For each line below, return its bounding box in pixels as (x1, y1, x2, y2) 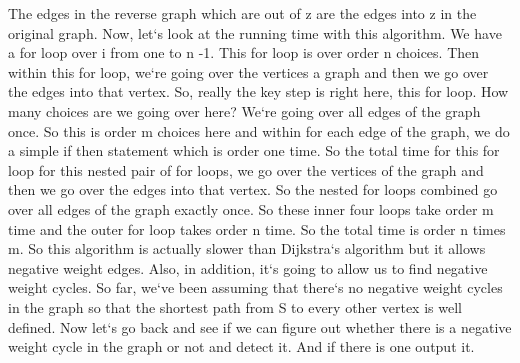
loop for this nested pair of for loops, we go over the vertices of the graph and (8, 159, 484, 180)
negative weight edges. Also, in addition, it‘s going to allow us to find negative (8, 257, 488, 278)
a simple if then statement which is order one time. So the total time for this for (8, 140, 500, 161)
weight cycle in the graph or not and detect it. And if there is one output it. (8, 336, 475, 357)
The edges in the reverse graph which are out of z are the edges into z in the (8, 3, 477, 23)
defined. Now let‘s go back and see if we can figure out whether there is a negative (8, 316, 512, 337)
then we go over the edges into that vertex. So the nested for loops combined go (8, 179, 498, 200)
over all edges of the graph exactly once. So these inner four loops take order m (8, 198, 494, 219)
